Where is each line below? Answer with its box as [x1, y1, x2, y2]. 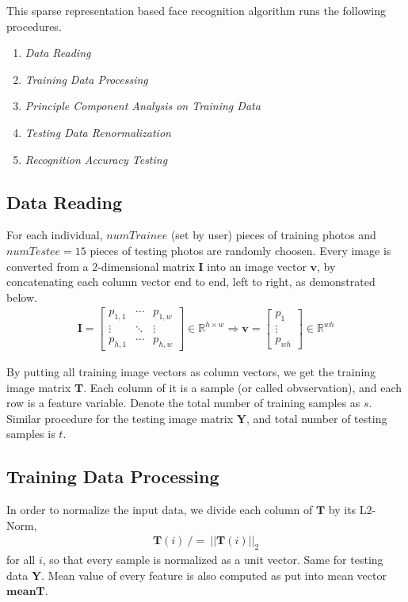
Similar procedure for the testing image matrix [6, 410, 234, 426]
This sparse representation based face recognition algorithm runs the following [6, 2, 387, 18]
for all [6, 551, 36, 568]
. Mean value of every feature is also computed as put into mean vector [41, 566, 387, 583]
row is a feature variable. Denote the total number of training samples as [6, 394, 360, 411]
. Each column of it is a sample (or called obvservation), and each [83, 379, 402, 395]
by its [328, 501, 357, 518]
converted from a [6, 257, 89, 274]
